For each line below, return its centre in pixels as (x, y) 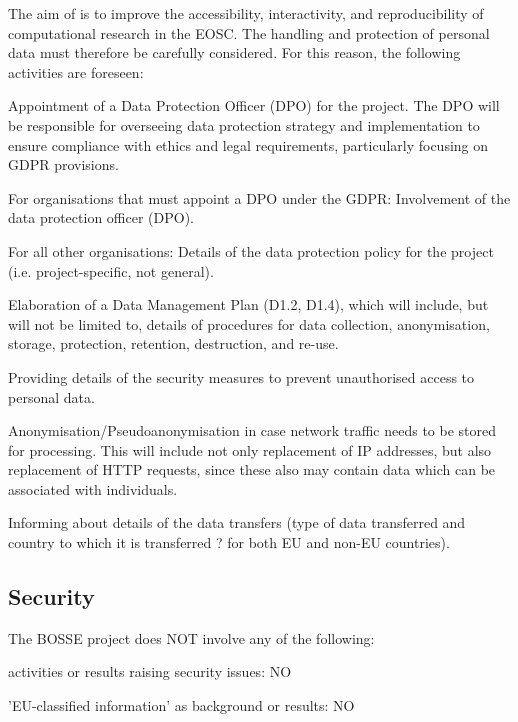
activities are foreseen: (76, 71)
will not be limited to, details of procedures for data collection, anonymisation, (249, 323)
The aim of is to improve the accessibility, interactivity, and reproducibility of (246, 13)
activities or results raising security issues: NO (150, 671)
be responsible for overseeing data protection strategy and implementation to (244, 124)
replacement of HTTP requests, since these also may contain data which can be (252, 469)
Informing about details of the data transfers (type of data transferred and (237, 522)
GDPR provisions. (63, 164)
